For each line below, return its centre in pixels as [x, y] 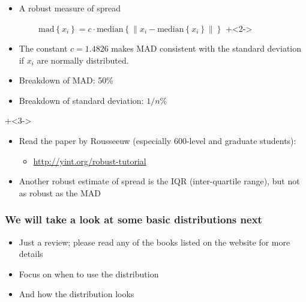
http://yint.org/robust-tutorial [90, 161]
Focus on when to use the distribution [89, 273]
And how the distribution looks [76, 294]
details [31, 254]
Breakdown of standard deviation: [81, 100]
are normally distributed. [83, 60]
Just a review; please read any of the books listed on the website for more [154, 242]
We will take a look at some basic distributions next [133, 219]
